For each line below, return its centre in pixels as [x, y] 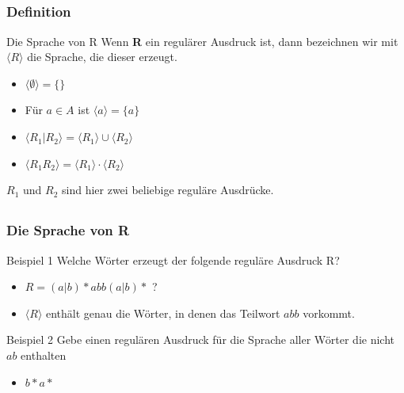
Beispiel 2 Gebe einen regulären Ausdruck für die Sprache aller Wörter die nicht [200, 340]
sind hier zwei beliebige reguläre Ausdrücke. [168, 190]
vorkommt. [329, 313]
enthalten [44, 355]
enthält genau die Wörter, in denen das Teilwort [163, 313]
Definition [39, 11]
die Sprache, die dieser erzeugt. [102, 57]
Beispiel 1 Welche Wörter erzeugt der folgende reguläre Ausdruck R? [173, 259]
